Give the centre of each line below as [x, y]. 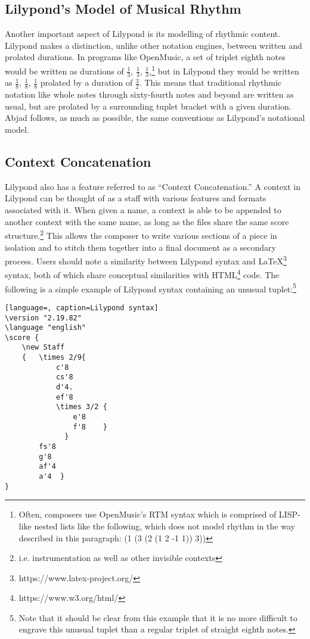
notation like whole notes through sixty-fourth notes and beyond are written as [149, 94]
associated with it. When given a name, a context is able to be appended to [143, 210]
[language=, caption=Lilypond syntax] [82, 308]
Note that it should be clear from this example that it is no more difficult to [158, 617]
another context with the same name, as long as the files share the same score [147, 221]
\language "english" [46, 328]
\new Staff [43, 347]
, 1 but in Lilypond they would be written [224, 70]
